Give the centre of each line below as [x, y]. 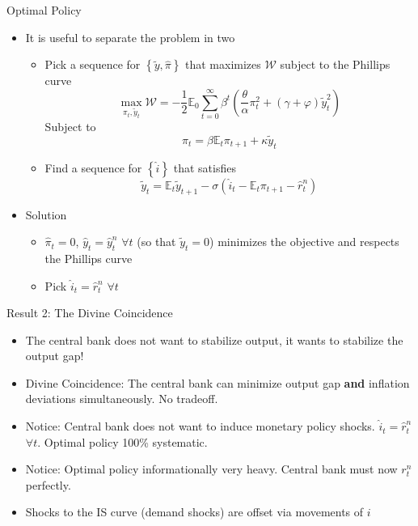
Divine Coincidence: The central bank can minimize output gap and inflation [217, 382]
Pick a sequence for [93, 64]
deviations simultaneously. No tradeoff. [122, 399]
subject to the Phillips [335, 64]
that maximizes [223, 64]
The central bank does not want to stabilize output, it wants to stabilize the [214, 339]
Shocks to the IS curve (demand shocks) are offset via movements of [194, 512]
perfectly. [48, 484]
